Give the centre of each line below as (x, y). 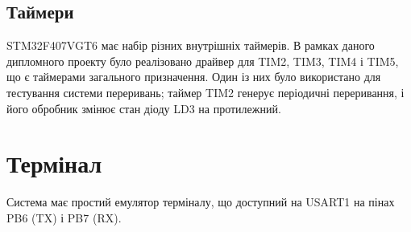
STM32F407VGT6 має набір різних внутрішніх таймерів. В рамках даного (191, 45)
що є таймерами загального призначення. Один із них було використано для (194, 77)
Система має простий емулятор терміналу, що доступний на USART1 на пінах (201, 202)
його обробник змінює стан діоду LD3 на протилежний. (144, 108)
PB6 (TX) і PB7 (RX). (64, 217)
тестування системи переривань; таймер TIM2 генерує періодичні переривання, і (205, 92)
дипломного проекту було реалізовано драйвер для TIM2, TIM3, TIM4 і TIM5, (203, 61)
